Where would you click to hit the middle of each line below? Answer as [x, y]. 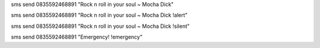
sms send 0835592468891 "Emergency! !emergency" [77, 37]
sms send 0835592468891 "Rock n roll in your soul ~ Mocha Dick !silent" [100, 26]
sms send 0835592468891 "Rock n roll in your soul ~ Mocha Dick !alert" [99, 15]
